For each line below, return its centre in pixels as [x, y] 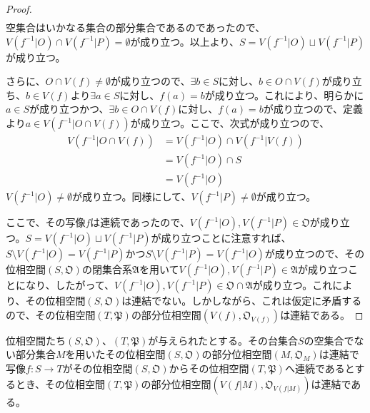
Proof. [19, 9]
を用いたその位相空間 [115, 354]
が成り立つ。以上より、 [185, 41]
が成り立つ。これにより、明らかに [284, 95]
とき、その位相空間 [60, 383]
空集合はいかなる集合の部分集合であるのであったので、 [136, 27]
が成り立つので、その [315, 254]
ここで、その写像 [46, 222]
